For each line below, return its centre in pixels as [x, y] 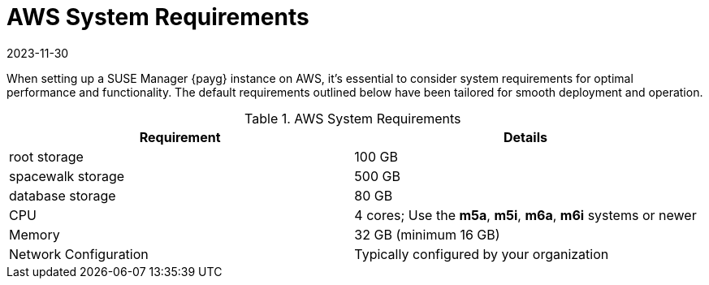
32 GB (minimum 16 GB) [427, 234]
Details [525, 137]
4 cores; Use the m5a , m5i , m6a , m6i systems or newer [525, 215]
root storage [46, 156]
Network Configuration [79, 254]
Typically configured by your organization [482, 254]
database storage [63, 195]
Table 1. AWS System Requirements [353, 118]
